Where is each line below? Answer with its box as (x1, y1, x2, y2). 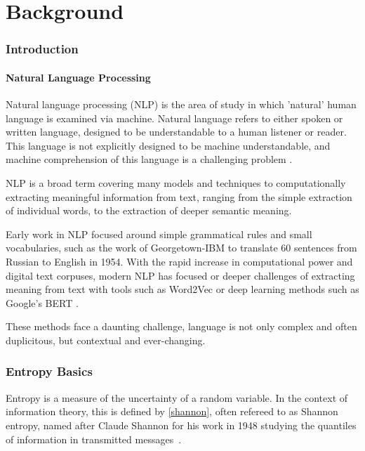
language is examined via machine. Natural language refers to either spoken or (6, 110, 343, 125)
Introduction (6, 40, 79, 58)
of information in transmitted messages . (6, 431, 182, 446)
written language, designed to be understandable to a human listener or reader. (6, 124, 347, 139)
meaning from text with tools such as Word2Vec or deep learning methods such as (6, 282, 359, 296)
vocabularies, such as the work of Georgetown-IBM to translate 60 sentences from (6, 240, 357, 255)
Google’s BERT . (6, 295, 79, 310)
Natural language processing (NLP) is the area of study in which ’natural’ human (6, 97, 357, 112)
